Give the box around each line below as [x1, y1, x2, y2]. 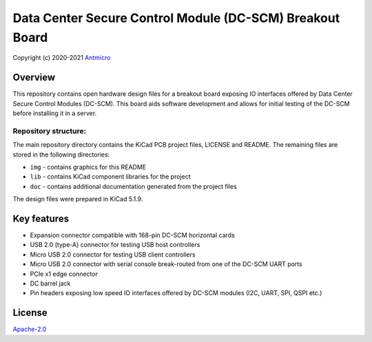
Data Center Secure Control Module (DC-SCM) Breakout [12, 10, 340, 26]
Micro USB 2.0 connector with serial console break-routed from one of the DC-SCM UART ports [30, 260, 302, 268]
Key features [12, 212, 69, 224]
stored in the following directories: [12, 150, 110, 159]
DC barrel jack [30, 279, 71, 288]
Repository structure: [12, 126, 87, 136]
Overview [12, 72, 56, 83]
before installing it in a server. [12, 109, 97, 117]
